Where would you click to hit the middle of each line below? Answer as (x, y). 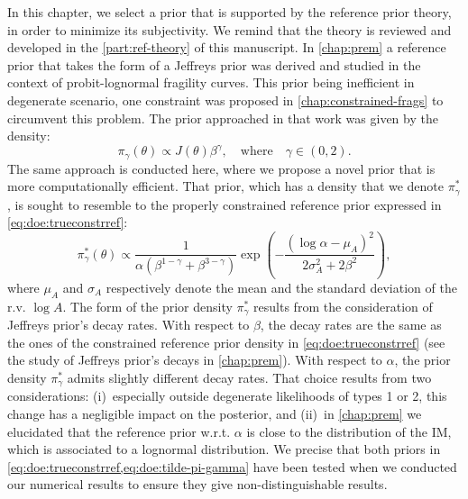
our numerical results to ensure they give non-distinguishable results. (197, 484)
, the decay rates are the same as (351, 325)
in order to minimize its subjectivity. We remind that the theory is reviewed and (229, 29)
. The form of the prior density (147, 306)
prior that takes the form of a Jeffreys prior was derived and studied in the (214, 64)
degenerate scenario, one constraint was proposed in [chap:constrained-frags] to (225, 100)
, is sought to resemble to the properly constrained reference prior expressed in (225, 204)
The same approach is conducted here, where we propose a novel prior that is (221, 168)
